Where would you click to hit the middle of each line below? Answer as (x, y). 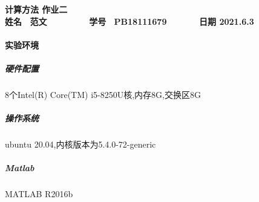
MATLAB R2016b (39, 194)
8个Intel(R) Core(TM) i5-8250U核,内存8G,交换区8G (103, 94)
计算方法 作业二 (36, 9)
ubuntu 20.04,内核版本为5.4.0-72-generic (80, 144)
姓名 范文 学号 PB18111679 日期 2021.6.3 (129, 21)
